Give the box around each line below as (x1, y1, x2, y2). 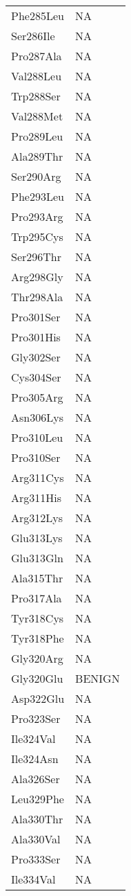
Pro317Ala (11, 590, 62, 606)
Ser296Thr (11, 249, 61, 265)
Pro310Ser (11, 449, 61, 465)
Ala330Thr (11, 811, 63, 827)
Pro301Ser (11, 309, 61, 325)
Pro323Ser (11, 710, 61, 726)
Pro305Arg (11, 389, 63, 405)
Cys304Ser (11, 369, 61, 385)
